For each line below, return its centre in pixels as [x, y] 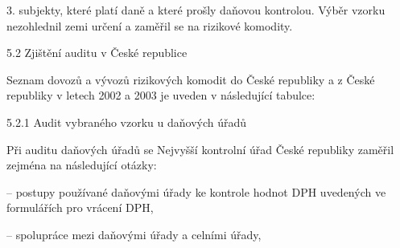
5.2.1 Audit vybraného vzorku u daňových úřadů [127, 122]
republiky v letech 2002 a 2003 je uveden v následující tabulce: [161, 95]
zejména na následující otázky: [82, 165]
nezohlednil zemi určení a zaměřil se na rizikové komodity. [150, 25]
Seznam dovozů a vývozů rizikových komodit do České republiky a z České [191, 79]
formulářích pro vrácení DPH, [80, 207]
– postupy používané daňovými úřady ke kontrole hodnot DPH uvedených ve [196, 191]
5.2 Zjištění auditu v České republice [97, 53]
